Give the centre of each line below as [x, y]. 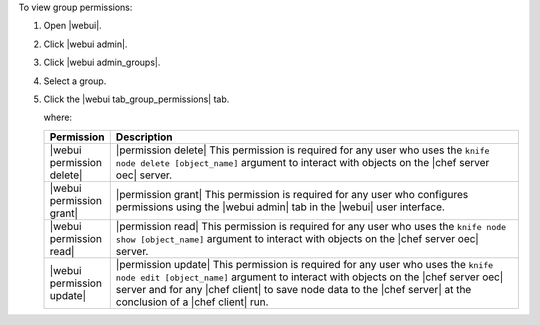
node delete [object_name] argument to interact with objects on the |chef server [302, 162]
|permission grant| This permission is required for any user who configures [292, 194]
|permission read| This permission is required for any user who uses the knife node [311, 226]
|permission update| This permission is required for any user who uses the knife [304, 264]
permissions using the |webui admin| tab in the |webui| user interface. [280, 207]
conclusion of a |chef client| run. [192, 302]
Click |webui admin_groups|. [102, 62]
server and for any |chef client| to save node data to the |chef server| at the [293, 289]
